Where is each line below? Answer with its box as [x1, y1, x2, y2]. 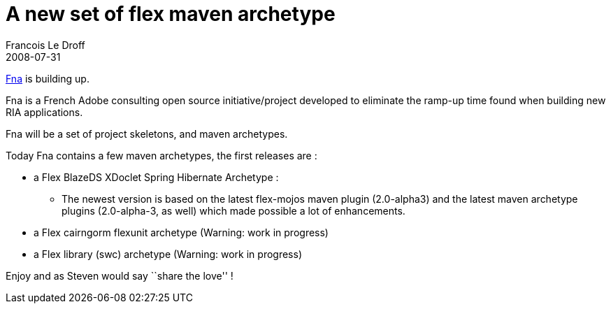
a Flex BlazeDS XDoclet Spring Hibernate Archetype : [34, 171, 279, 183]
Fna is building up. [6, 72, 89, 85]
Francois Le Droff [6, 38, 85, 51]
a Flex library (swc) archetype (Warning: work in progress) [34, 247, 302, 260]
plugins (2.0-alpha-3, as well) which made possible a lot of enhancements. [62, 204, 405, 217]
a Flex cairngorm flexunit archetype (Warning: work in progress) [34, 226, 329, 238]
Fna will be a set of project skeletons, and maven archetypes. [6, 127, 288, 140]
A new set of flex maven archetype [6, 2, 336, 26]
